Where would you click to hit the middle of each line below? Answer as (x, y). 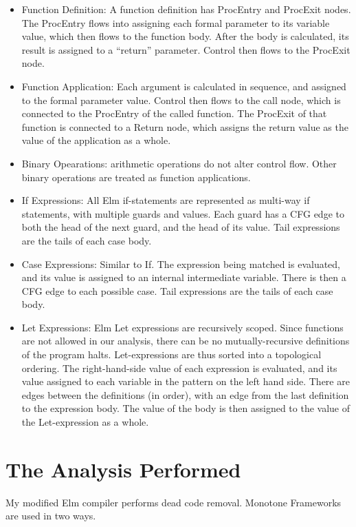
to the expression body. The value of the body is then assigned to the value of (186, 408)
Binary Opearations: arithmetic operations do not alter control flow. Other (179, 163)
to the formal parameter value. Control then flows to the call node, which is (181, 100)
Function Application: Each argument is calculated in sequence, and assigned (184, 86)
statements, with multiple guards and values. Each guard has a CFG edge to (183, 213)
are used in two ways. (51, 516)
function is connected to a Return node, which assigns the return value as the (185, 126)
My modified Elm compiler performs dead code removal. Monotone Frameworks (174, 502)
